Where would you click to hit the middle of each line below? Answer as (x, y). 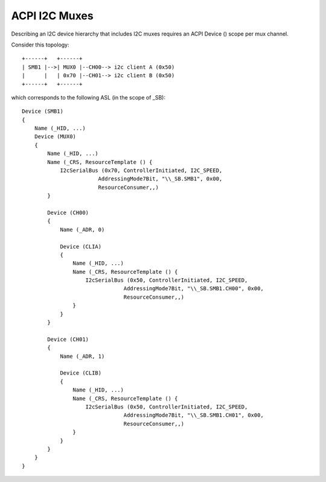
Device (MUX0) (55, 137)
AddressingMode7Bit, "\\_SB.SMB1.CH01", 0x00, (193, 415)
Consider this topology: (40, 45)
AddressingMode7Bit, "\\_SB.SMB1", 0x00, (160, 179)
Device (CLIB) (81, 373)
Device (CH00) (68, 212)
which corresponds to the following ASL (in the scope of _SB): (88, 97)
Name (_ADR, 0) (82, 230)
